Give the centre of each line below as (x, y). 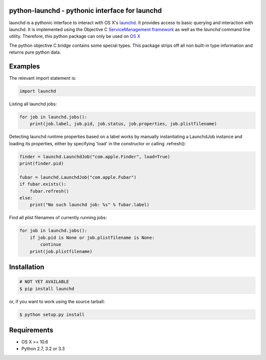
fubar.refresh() (49, 191)
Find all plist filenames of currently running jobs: (58, 218)
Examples (25, 66)
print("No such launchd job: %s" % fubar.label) (90, 205)
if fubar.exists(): (43, 184)
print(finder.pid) (42, 164)
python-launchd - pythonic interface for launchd (85, 11)
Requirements (31, 330)
